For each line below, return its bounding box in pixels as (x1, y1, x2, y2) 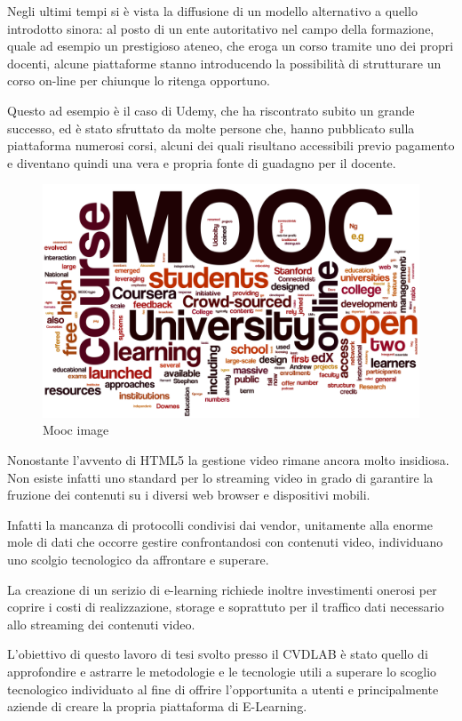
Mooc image (43, 421, 109, 439)
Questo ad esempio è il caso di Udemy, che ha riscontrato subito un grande (7, 100, 415, 119)
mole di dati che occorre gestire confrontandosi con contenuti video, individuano (7, 533, 443, 551)
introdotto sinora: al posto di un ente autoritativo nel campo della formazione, (7, 19, 434, 37)
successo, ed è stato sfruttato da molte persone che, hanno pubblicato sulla (7, 118, 415, 137)
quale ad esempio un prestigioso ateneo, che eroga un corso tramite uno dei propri (7, 36, 454, 55)
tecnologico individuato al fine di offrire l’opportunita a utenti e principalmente (7, 679, 439, 698)
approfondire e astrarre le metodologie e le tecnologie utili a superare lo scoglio (7, 661, 437, 680)
